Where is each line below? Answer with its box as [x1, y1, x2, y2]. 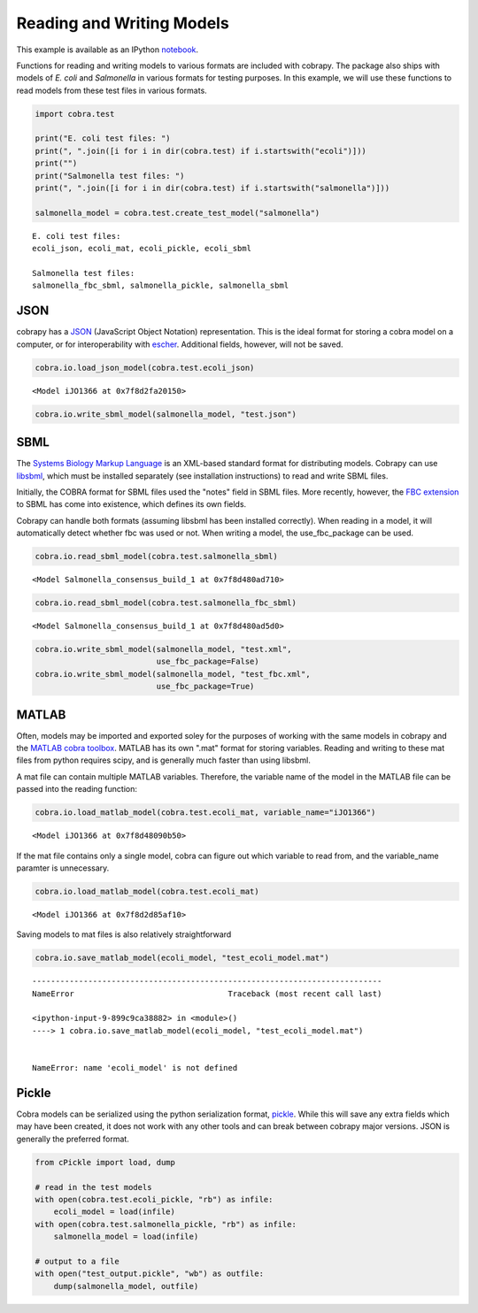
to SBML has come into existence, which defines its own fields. [16, 499, 247, 510]
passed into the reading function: [16, 784, 137, 795]
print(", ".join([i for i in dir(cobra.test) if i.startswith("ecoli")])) [35, 146, 367, 156]
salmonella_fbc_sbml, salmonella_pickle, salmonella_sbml [32, 280, 289, 291]
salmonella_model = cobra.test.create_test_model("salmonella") [35, 208, 320, 218]
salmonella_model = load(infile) [53, 1232, 199, 1242]
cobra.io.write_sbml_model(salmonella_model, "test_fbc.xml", [35, 669, 311, 679]
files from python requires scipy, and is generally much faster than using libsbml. [16, 755, 312, 765]
